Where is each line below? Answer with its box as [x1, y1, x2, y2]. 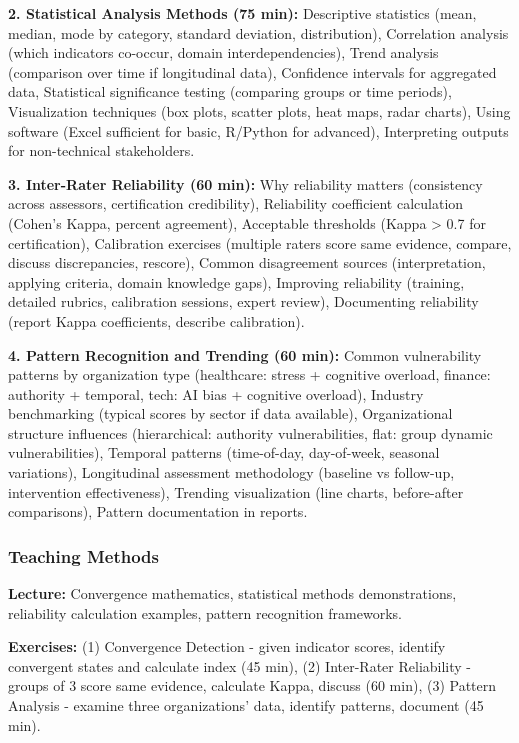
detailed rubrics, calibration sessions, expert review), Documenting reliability [8, 291, 479, 312]
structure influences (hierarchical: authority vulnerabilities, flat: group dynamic [8, 422, 493, 443]
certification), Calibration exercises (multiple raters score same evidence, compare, [8, 232, 512, 253]
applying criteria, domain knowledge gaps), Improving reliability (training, [8, 271, 465, 292]
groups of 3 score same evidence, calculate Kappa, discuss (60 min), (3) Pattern [8, 675, 497, 696]
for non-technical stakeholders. [8, 140, 195, 161]
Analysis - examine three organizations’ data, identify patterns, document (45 [8, 695, 484, 716]
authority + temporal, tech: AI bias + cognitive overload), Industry [8, 383, 424, 404]
